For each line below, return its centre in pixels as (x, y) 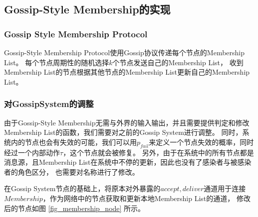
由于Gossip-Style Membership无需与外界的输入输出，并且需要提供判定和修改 (127, 122)
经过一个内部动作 (32, 152)
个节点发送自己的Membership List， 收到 (178, 62)
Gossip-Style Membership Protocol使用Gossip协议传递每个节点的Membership (125, 52)
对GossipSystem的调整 (49, 104)
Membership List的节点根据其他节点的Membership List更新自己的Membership (127, 72)
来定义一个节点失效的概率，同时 (201, 142)
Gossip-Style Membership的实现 (87, 9)
